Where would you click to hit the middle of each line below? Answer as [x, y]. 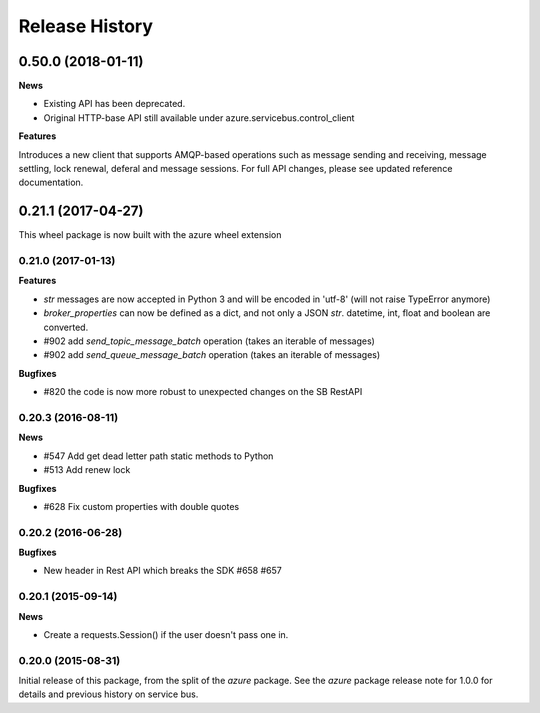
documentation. [51, 182]
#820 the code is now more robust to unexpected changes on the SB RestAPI [203, 392]
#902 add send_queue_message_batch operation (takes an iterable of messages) [212, 355]
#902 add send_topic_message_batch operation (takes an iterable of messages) [209, 341]
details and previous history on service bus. [108, 694]
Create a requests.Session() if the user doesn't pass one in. [166, 634]
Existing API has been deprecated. [114, 104]
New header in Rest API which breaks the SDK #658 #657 [162, 571]
